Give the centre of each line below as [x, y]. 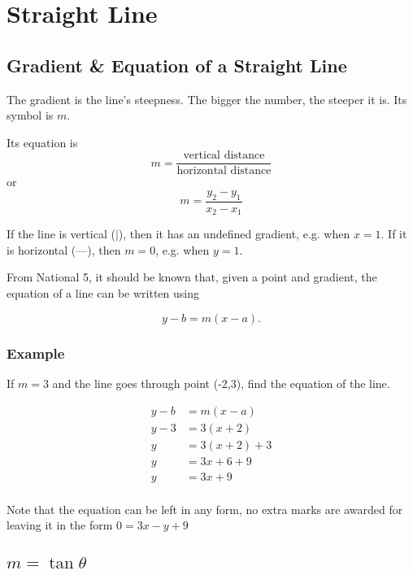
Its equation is [42, 142]
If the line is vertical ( [61, 234]
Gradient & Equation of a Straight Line [177, 65]
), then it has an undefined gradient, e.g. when [234, 234]
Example [36, 353]
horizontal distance [224, 171]
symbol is [30, 115]
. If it [394, 234]
